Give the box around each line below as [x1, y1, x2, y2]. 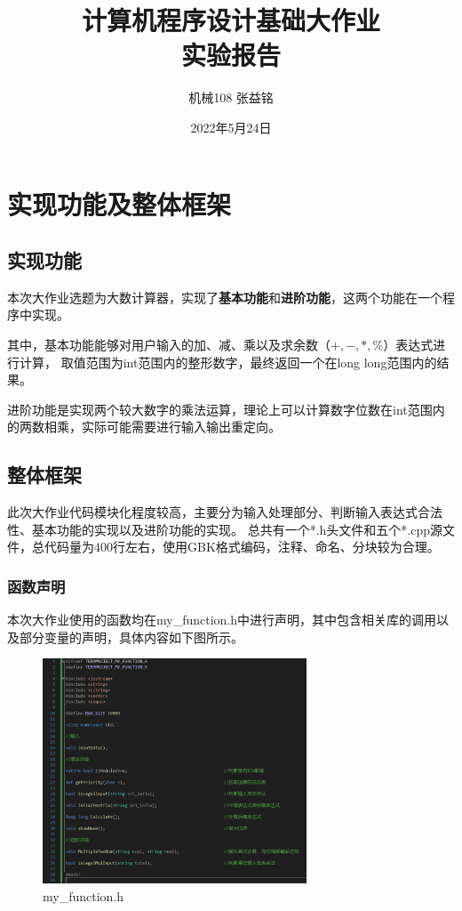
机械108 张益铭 [188, 88, 274, 107]
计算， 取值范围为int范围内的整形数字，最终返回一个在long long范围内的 [19, 352, 437, 371]
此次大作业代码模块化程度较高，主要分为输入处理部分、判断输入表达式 [7, 503, 418, 521]
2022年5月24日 [190, 117, 272, 136]
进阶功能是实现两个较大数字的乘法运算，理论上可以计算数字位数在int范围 [7, 399, 433, 418]
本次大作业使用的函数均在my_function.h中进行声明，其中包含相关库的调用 [7, 610, 437, 629]
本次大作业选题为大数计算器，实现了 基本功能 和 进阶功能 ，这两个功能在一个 [7, 287, 442, 306]
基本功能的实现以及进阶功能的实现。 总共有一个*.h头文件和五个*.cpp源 [31, 520, 443, 538]
